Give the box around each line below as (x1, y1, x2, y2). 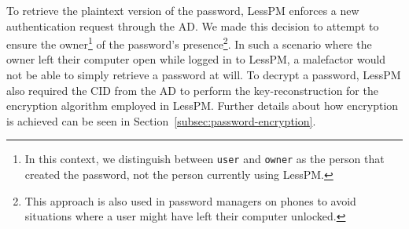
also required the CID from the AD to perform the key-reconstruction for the (6, 82, 378, 98)
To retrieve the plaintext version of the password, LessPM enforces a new (6, 2, 359, 18)
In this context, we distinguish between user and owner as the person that (24, 151, 385, 167)
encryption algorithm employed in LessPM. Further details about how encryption (6, 97, 399, 114)
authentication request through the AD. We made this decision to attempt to (6, 17, 379, 34)
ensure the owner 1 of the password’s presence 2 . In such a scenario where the (6, 34, 372, 52)
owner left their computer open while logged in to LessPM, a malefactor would (6, 51, 386, 67)
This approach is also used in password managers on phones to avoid (24, 192, 356, 209)
